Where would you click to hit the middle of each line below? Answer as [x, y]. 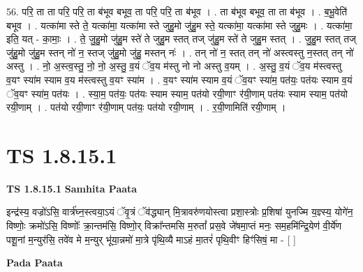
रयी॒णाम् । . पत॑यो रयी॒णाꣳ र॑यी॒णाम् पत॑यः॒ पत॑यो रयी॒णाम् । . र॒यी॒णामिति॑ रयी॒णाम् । [146, 107]
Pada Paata [35, 263]
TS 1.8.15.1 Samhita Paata [72, 188]
